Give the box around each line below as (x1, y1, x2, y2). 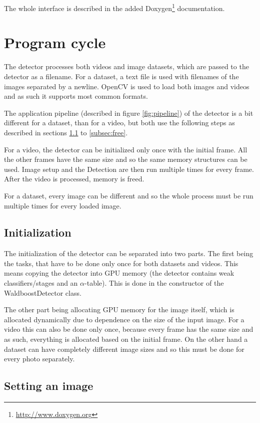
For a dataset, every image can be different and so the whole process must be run (4, 190, 253, 200)
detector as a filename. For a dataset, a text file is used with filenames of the (4, 71, 239, 81)
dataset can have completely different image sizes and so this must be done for (4, 343, 244, 354)
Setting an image (4, 378, 93, 393)
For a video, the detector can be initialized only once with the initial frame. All (4, 144, 247, 154)
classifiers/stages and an (4, 278, 78, 288)
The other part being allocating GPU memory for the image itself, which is (4, 304, 234, 315)
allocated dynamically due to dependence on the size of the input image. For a (4, 314, 244, 324)
